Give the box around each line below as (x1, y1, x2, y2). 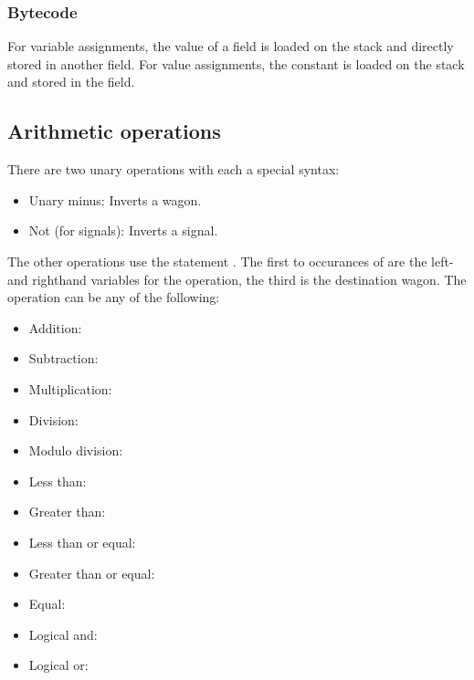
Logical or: (28, 655, 89, 675)
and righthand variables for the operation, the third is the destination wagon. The (7, 269, 467, 288)
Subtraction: (28, 349, 99, 368)
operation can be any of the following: (7, 288, 220, 307)
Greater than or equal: (28, 563, 155, 582)
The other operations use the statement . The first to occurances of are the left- (7, 251, 454, 270)
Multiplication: (28, 379, 112, 398)
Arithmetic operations (7, 117, 221, 145)
